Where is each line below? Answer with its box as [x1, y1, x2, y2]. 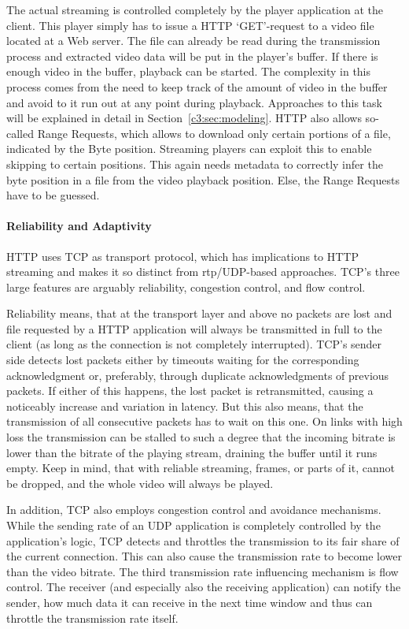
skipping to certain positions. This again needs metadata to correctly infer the [6, 155, 383, 172]
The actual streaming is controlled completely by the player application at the [6, 2, 383, 17]
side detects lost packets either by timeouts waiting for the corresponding [6, 352, 359, 368]
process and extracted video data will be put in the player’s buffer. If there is [6, 47, 378, 64]
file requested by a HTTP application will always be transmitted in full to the [6, 320, 382, 337]
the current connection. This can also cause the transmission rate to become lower [6, 548, 403, 564]
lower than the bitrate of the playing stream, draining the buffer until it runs [6, 444, 378, 460]
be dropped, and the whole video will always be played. [6, 475, 274, 491]
